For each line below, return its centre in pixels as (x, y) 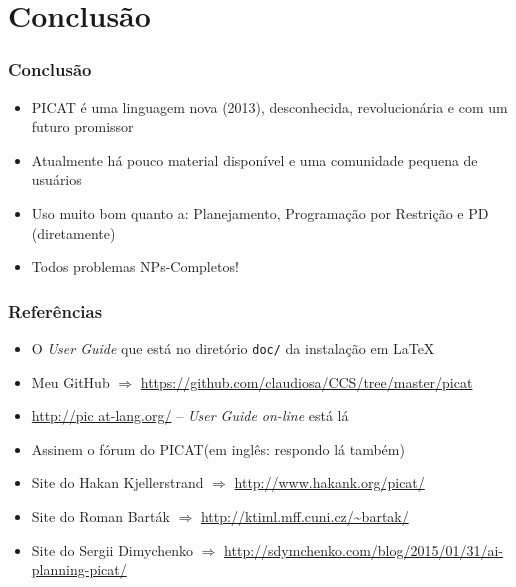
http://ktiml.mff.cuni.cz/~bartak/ (304, 516)
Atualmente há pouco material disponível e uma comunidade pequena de (254, 159)
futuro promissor (82, 126)
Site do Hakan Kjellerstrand (117, 482)
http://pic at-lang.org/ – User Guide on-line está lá (190, 415)
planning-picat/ (79, 569)
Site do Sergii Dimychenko (112, 549)
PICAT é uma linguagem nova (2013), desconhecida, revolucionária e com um (269, 106)
